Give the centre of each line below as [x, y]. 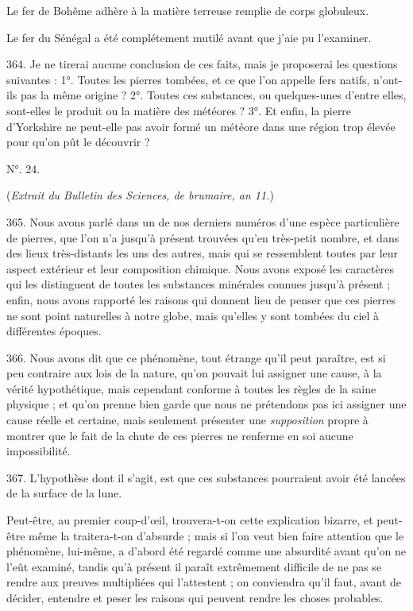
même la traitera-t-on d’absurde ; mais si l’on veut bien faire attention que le [216, 535]
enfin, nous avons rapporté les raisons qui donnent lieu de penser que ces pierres [201, 299]
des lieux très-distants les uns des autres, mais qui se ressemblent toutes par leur [203, 253]
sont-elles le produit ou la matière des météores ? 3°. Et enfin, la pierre [179, 110]
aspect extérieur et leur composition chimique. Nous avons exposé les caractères [200, 268]
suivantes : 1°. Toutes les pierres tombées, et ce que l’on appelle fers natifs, [188, 79]
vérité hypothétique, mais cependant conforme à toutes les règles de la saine [191, 388]
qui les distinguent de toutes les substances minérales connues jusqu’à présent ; [199, 284]
